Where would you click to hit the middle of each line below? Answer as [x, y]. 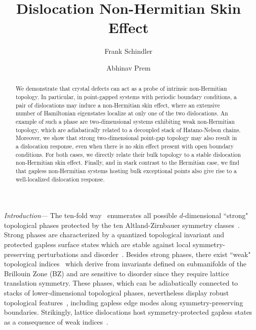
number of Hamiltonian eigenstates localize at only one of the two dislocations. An [122, 113]
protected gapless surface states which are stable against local [97, 244]
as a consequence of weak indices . [56, 321]
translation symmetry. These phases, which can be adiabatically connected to [121, 283]
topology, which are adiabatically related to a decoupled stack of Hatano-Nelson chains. [128, 129]
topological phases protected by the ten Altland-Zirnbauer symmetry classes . [122, 225]
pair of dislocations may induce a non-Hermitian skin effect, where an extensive [118, 105]
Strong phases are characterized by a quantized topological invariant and [114, 235]
